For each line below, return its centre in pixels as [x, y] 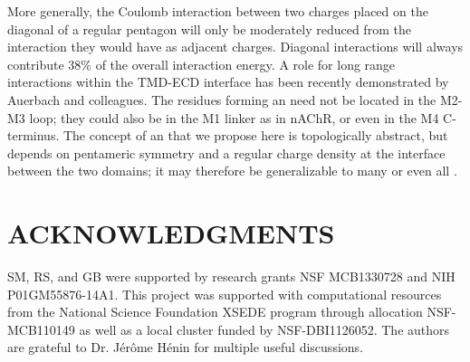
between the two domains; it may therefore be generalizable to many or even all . [232, 171]
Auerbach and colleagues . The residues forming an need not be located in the [222, 99]
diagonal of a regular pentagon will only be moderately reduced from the [209, 29]
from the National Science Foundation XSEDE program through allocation [215, 312]
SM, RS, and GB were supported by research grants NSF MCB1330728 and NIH [231, 276]
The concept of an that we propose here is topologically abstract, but [255, 135]
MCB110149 [41, 329]
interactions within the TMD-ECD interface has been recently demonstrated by [228, 82]
